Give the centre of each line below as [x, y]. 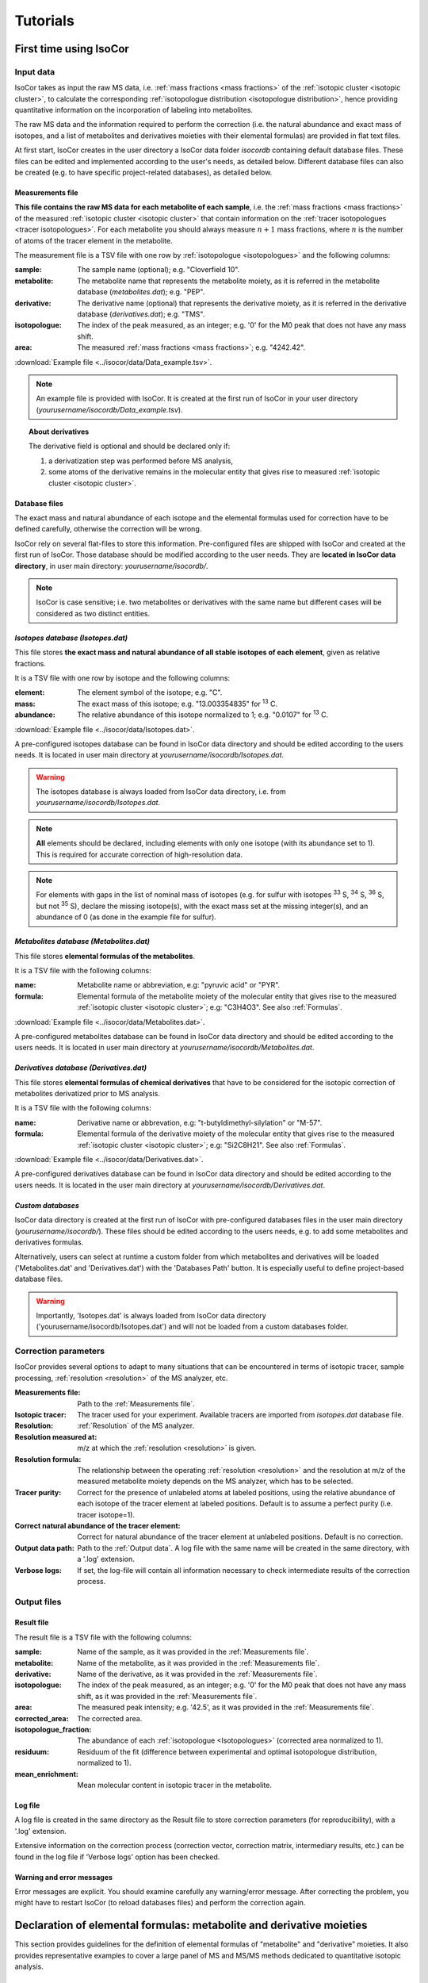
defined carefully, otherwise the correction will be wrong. [108, 529]
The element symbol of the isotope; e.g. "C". [150, 692]
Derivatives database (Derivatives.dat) [80, 1068]
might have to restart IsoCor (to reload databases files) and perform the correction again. [160, 1903]
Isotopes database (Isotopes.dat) [71, 638]
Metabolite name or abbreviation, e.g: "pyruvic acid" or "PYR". [179, 985]
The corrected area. [110, 1718]
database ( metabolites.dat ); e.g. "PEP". [141, 292]
